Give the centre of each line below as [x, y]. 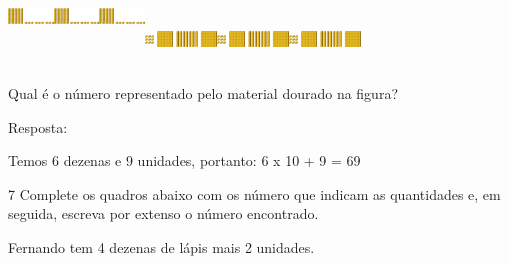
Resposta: [38, 126]
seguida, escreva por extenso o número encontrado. [163, 213]
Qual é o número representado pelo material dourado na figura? [203, 93]
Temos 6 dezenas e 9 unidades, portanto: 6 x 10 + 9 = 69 [184, 160]
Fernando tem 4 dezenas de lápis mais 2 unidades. [161, 246]
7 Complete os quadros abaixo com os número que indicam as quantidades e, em [254, 193]
